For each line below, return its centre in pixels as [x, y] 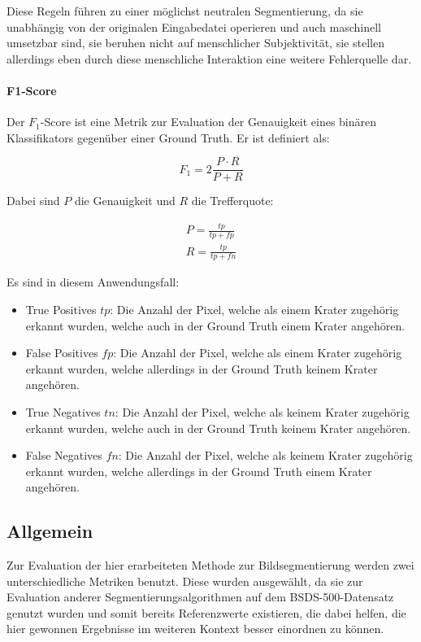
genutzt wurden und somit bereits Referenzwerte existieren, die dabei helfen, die [206, 612]
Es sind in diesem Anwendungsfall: [93, 282]
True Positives [61, 309]
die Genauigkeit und [125, 201]
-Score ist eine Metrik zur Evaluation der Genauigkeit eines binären [208, 122]
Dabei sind [33, 201]
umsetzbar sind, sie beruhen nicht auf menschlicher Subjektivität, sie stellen [195, 43]
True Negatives [63, 411]
